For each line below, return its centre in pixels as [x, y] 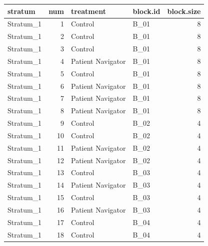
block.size [184, 11]
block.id [146, 11]
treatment [88, 11]
